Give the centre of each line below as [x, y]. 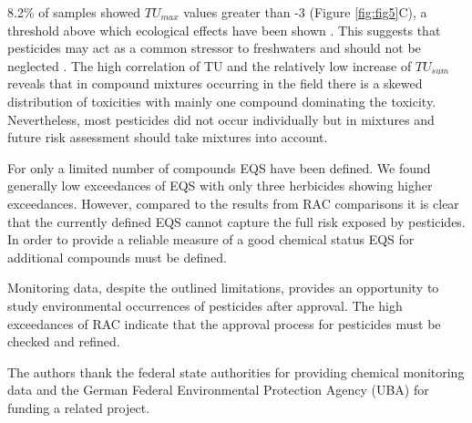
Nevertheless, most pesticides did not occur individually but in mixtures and [221, 119]
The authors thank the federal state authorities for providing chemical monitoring [236, 371]
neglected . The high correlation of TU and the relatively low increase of [210, 65]
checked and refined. [64, 341]
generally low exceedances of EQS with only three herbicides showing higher [220, 186]
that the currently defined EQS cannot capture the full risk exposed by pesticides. [236, 221]
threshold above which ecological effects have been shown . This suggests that [224, 30]
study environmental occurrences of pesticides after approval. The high [205, 305]
